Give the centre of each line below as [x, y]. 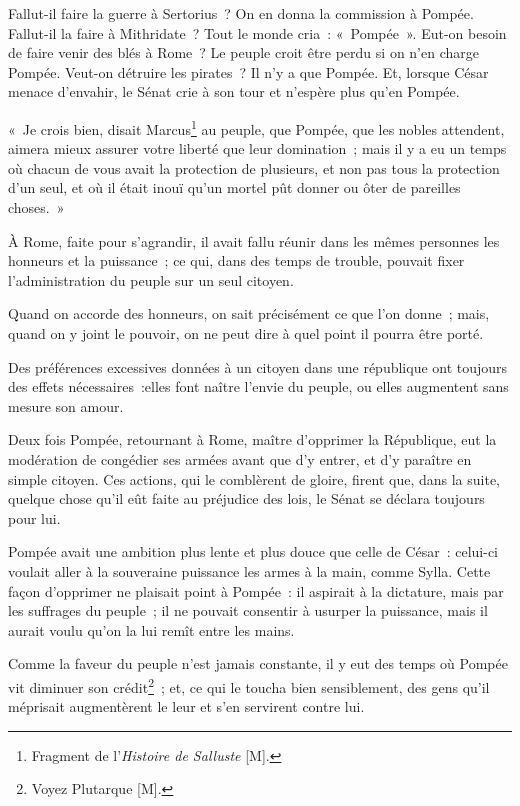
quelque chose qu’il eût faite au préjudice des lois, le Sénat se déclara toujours [246, 498]
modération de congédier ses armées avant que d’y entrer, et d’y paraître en [240, 458]
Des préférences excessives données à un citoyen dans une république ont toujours [258, 366]
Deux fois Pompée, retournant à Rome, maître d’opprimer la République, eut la [252, 439]
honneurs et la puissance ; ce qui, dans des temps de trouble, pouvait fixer [236, 260]
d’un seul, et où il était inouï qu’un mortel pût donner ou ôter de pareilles [234, 187]
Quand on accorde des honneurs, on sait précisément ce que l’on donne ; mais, [249, 313]
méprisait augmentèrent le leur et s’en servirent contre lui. [186, 706]
